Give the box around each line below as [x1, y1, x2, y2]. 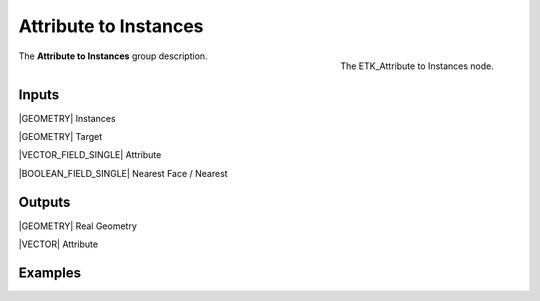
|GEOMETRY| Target [18, 131, 103, 143]
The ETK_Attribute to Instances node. [340, 60, 494, 72]
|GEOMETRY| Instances [18, 112, 116, 124]
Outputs [18, 193, 71, 210]
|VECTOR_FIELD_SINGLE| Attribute [18, 149, 162, 161]
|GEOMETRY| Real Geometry [18, 220, 137, 232]
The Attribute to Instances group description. [18, 50, 209, 62]
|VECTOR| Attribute [18, 238, 99, 250]
